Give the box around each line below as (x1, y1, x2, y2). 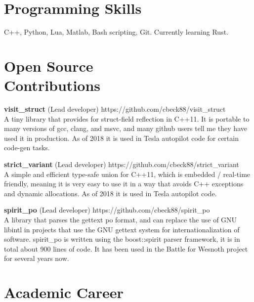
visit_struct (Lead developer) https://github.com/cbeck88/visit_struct (4, 104, 226, 114)
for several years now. (4, 253, 69, 263)
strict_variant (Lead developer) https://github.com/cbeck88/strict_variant (4, 159, 239, 169)
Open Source (4, 55, 93, 76)
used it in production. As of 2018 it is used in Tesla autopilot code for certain (4, 132, 239, 143)
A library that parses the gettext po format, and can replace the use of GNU (4, 214, 237, 224)
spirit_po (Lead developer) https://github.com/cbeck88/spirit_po (4, 205, 210, 215)
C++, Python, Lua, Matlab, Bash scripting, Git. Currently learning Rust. (4, 27, 229, 37)
